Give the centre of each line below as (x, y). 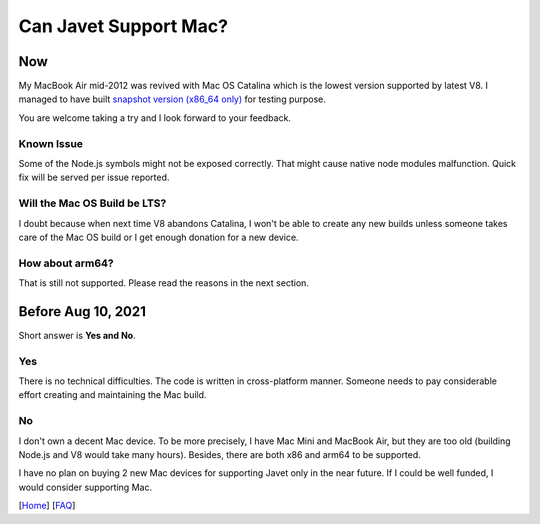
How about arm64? (66, 263)
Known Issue (51, 143)
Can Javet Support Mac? (123, 26)
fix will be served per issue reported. (94, 177)
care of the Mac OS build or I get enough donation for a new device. (158, 237)
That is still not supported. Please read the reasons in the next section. (164, 283)
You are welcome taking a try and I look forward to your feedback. (155, 117)
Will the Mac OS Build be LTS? (92, 203)
